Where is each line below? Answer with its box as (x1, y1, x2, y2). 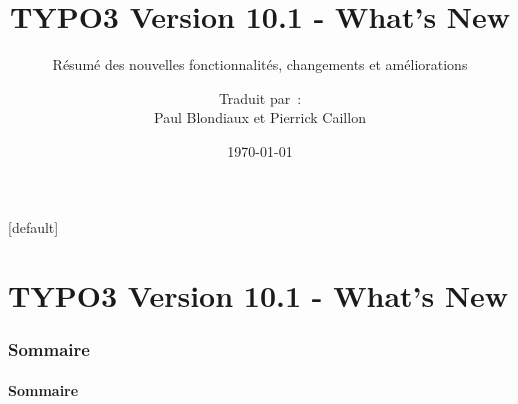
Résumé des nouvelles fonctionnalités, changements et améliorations (52, 54, 468, 75)
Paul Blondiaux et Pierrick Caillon (154, 107, 366, 128)
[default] (8, 216, 59, 237)
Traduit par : (218, 87, 302, 108)
